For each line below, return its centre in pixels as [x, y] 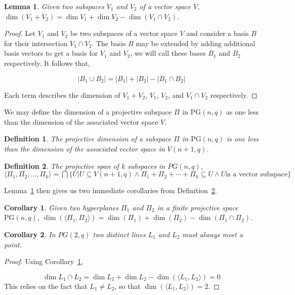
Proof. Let [20, 33]
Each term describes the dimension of [62, 95]
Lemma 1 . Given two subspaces [54, 6]
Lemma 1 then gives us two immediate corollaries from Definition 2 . [111, 190]
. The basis [109, 43]
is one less [243, 139]
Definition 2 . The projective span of [61, 165]
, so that [128, 286]
